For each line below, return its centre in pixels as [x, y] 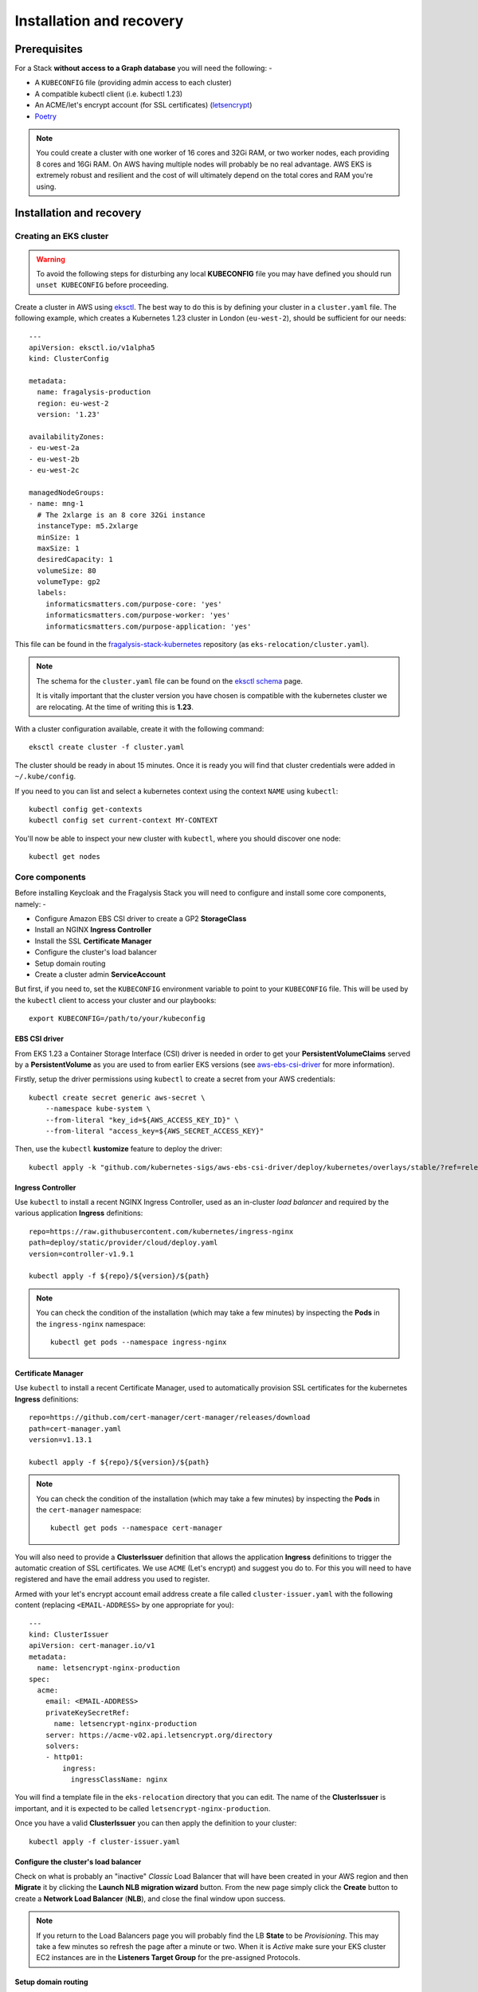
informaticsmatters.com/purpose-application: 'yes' [148, 626]
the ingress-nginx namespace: [91, 1323]
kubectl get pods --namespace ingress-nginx [139, 1342]
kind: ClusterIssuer [69, 1635]
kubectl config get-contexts [86, 809]
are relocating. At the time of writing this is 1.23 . [115, 707]
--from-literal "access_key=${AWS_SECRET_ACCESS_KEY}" [155, 1131]
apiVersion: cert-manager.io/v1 [92, 1646]
